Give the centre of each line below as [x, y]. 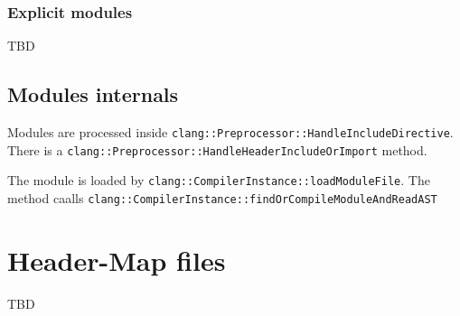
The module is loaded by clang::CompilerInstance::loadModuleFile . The [219, 180]
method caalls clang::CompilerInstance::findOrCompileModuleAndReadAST [222, 197]
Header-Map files [117, 260]
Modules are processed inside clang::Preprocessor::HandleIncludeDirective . [230, 132]
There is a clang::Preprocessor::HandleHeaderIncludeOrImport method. [217, 149]
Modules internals [93, 94]
